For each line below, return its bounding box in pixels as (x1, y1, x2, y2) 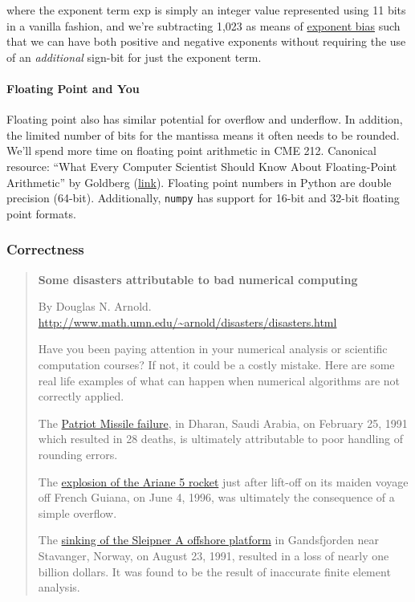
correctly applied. (38, 388, 124, 405)
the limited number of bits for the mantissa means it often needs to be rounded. (6, 126, 400, 143)
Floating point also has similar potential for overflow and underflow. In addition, (6, 111, 403, 128)
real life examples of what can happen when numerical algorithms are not (38, 372, 401, 388)
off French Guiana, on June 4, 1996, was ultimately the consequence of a (38, 489, 395, 506)
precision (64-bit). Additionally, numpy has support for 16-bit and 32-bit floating (6, 189, 400, 206)
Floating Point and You (6, 79, 140, 96)
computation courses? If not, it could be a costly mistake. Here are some (38, 356, 395, 372)
